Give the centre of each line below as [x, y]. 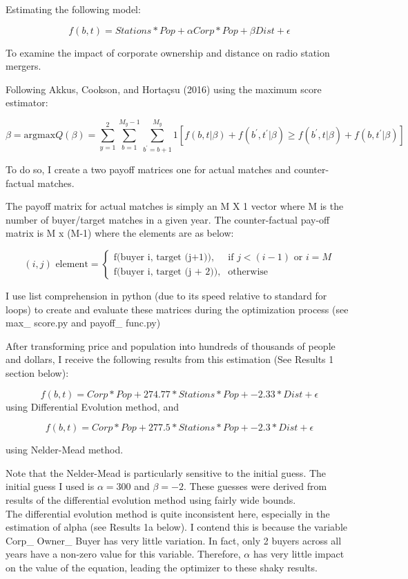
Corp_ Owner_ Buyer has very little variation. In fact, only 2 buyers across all [174, 540]
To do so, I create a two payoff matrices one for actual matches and [148, 169]
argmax [40, 136]
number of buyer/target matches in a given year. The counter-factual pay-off [168, 219]
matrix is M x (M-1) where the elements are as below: [120, 233]
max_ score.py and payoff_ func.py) [83, 323]
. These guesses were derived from [255, 486]
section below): [37, 373]
